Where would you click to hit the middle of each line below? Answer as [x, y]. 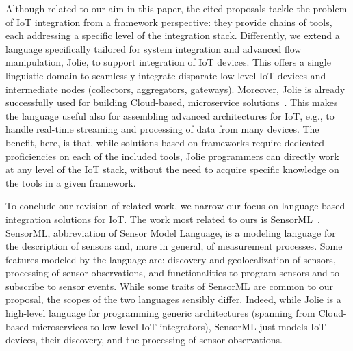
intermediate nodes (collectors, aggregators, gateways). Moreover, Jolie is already [175, 89]
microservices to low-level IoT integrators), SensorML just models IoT [179, 326]
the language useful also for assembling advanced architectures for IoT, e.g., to [170, 115]
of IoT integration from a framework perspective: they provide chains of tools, [169, 22]
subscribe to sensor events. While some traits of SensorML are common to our [169, 286]
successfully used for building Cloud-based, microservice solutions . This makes [172, 102]
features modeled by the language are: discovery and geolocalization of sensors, [171, 259]
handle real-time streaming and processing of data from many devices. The [162, 129]
